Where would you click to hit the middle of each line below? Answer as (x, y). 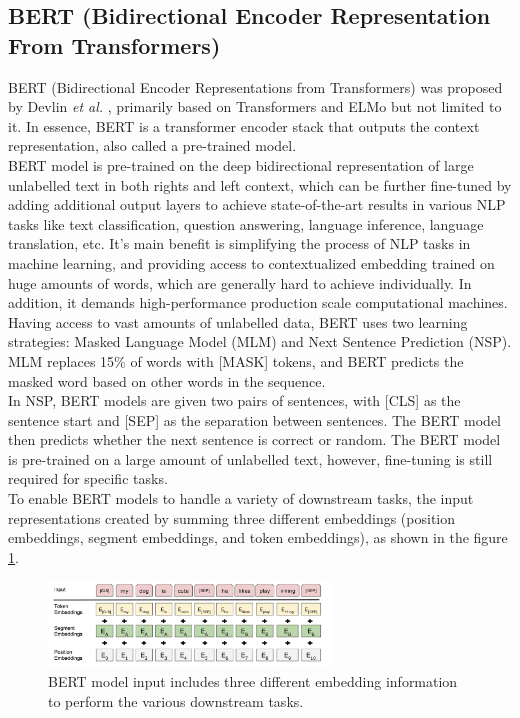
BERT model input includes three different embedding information (253, 681)
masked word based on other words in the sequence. (167, 380)
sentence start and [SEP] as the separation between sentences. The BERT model (255, 419)
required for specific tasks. (88, 478)
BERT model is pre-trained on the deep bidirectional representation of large (241, 164)
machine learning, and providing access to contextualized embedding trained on (251, 262)
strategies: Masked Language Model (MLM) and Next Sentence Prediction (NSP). (260, 341)
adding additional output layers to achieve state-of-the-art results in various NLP (257, 204)
